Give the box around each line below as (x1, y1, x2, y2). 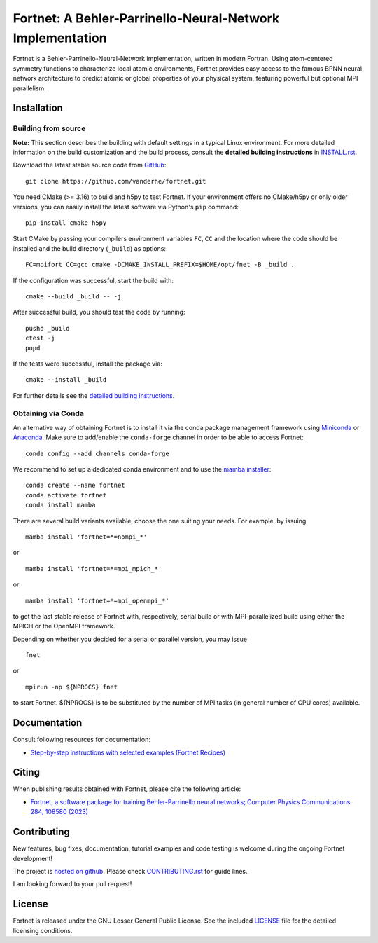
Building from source (13, 123, 86, 133)
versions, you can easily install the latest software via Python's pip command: (13, 202, 239, 211)
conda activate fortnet (25, 491, 107, 499)
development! (13, 854, 52, 862)
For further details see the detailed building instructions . (13, 391, 175, 399)
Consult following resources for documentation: (13, 736, 150, 744)
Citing (13, 766, 40, 778)
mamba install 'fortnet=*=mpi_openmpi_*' (25, 596, 169, 605)
